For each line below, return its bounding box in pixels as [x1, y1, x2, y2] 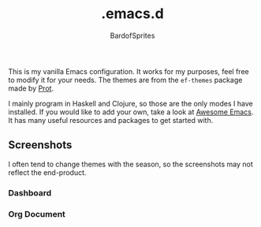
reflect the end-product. [8, 167, 87, 177]
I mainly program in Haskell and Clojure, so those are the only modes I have [8, 99, 254, 108]
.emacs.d [101, 5, 164, 23]
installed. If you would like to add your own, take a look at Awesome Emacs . [8, 107, 254, 117]
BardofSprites [110, 31, 155, 40]
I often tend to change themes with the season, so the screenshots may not [8, 159, 254, 169]
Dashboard [8, 187, 52, 198]
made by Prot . [8, 84, 54, 93]
